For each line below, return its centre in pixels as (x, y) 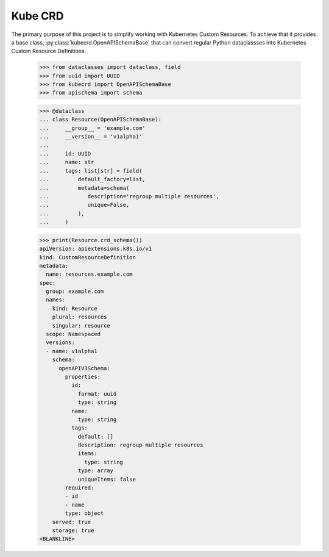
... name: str (67, 162)
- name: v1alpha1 (72, 351)
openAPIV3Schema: (85, 368)
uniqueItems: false (107, 479)
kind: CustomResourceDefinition (88, 257)
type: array (96, 471)
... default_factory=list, (92, 179)
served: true (72, 522)
